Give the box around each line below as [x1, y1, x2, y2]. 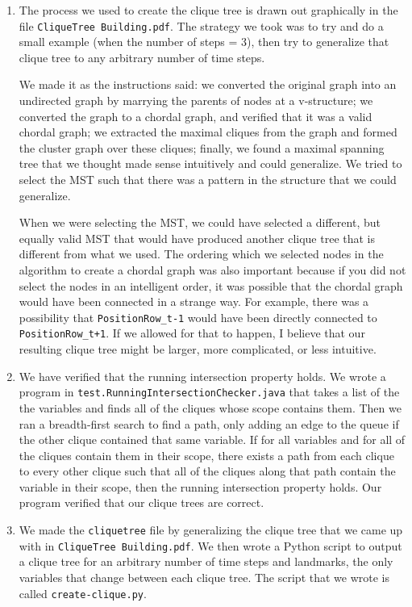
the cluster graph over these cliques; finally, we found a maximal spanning [19, 139, 385, 156]
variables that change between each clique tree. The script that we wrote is [19, 568, 389, 585]
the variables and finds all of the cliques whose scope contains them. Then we [19, 399, 402, 416]
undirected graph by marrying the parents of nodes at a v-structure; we [19, 92, 373, 109]
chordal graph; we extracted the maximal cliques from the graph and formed [19, 123, 397, 140]
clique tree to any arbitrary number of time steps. [19, 48, 265, 65]
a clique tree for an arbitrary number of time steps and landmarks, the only [19, 553, 393, 570]
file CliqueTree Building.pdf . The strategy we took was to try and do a [19, 17, 384, 34]
